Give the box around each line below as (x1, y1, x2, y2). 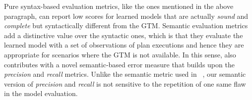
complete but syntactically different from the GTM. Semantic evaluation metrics (4, 20, 248, 31)
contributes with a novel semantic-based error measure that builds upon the (4, 59, 235, 69)
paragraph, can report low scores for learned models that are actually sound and (4, 10, 249, 21)
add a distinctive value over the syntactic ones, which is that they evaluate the (4, 30, 243, 40)
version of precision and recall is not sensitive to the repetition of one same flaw (4, 78, 246, 89)
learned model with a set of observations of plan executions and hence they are (4, 40, 244, 50)
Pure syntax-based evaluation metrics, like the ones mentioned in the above (4, 1, 234, 11)
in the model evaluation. (4, 88, 78, 99)
